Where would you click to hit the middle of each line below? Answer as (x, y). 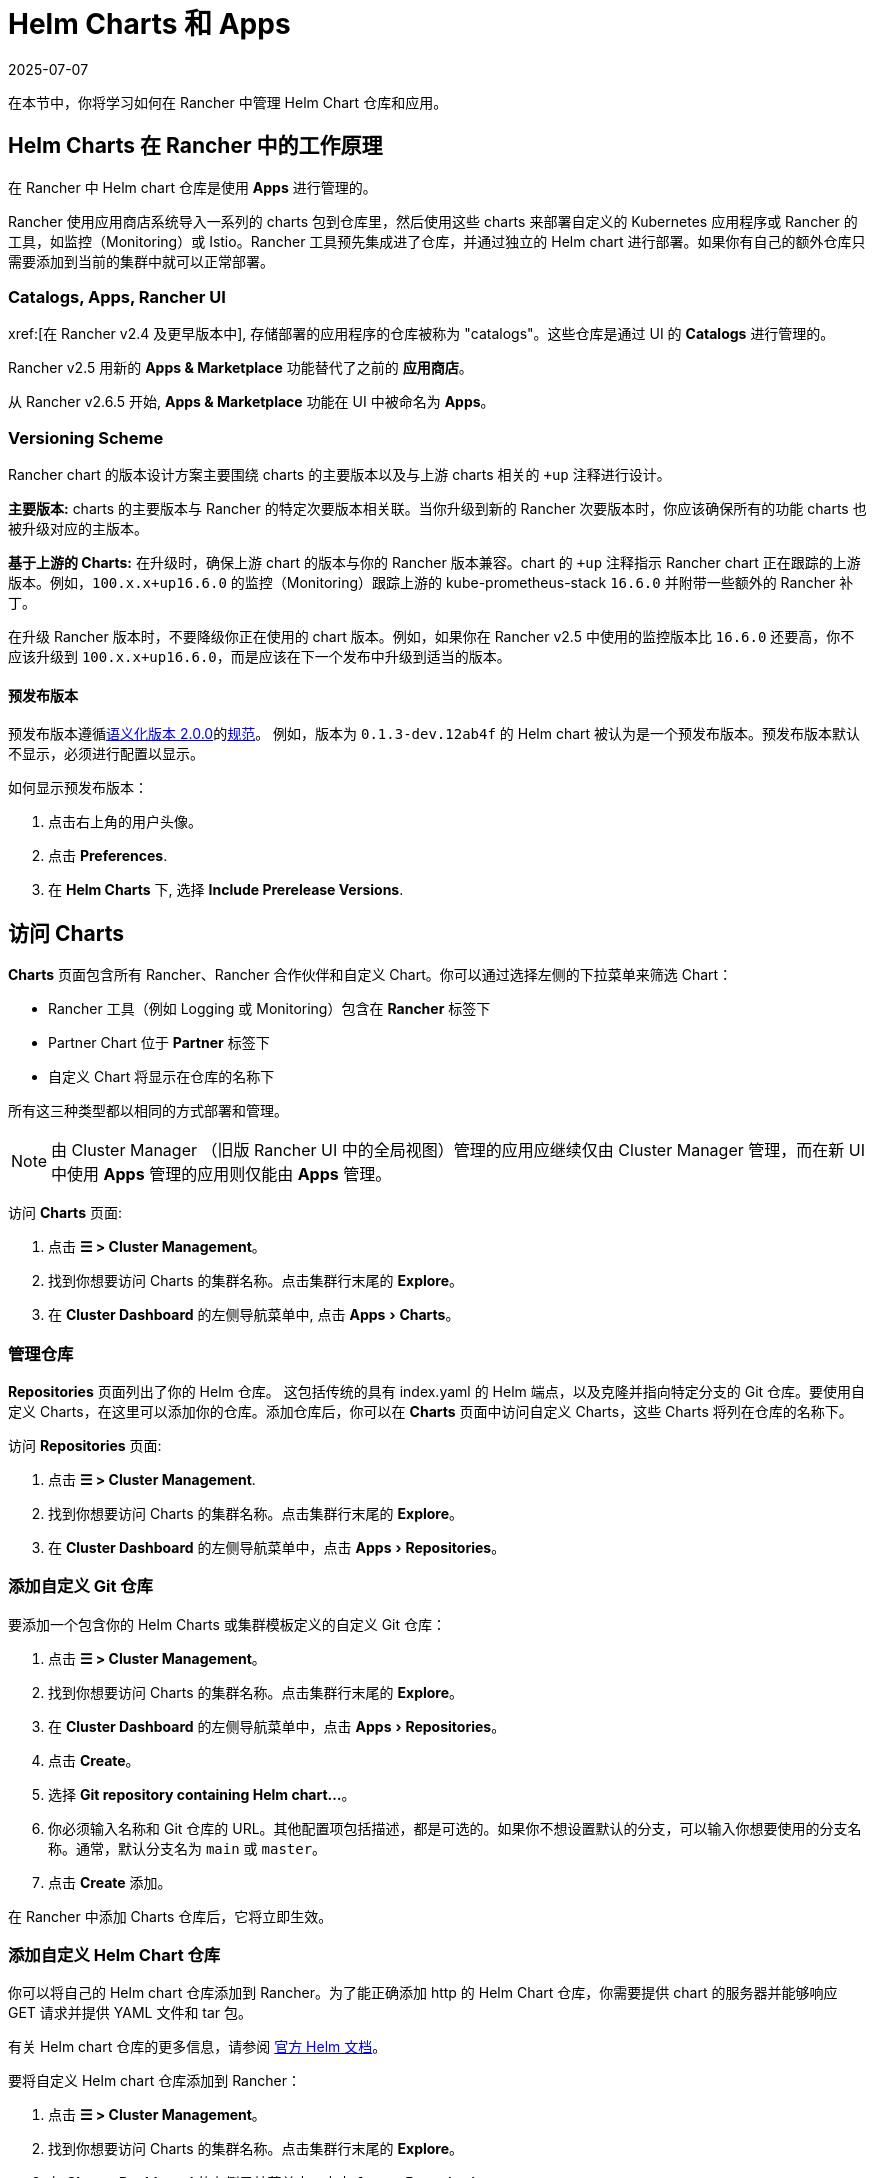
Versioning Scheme (86, 437)
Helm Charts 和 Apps (149, 24)
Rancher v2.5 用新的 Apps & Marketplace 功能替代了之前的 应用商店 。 (240, 368)
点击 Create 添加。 (110, 1882)
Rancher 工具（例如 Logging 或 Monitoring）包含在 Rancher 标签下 (269, 1009)
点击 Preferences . (108, 856)
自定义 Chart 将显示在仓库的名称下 (161, 1077)
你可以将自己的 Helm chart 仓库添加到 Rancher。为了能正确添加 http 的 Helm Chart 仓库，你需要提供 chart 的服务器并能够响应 (423, 1993)
